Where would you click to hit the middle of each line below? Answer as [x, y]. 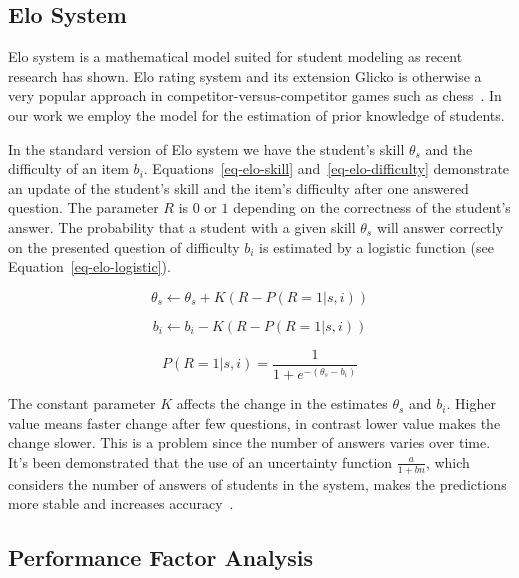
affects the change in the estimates [282, 403]
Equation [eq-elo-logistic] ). [89, 266]
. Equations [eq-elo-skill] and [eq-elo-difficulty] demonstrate [326, 168]
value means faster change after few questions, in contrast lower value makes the [254, 422]
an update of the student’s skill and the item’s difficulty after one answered [238, 187]
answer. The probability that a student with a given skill [182, 226]
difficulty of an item [68, 168]
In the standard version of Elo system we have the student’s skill [206, 148]
